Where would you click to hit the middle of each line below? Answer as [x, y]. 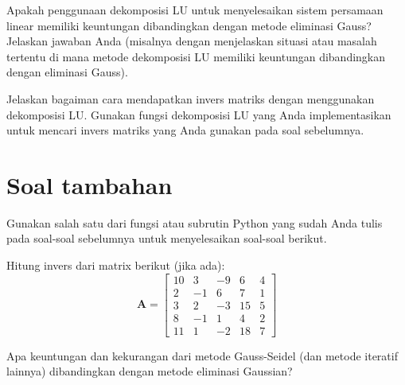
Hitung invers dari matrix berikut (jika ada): [116, 265]
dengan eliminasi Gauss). [67, 72]
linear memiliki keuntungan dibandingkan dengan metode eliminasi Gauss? [189, 25]
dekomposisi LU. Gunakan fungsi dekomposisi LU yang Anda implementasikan [199, 114]
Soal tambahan [90, 184]
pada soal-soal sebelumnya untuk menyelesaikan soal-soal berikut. [167, 238]
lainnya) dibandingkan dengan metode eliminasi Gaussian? [150, 371]
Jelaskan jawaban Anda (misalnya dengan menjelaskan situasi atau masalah [192, 41]
